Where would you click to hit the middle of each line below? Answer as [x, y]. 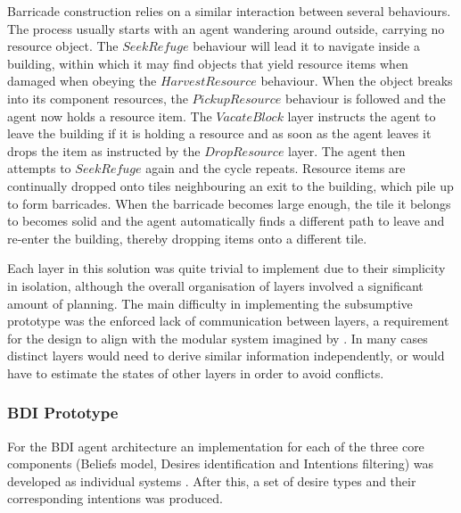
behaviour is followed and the [365, 98]
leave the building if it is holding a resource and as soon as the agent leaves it [219, 133]
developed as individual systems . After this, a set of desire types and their [212, 480]
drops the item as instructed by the [104, 150]
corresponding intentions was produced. [115, 498]
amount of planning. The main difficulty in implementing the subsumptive [210, 303]
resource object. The [63, 46]
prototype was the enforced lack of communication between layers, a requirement [228, 321]
